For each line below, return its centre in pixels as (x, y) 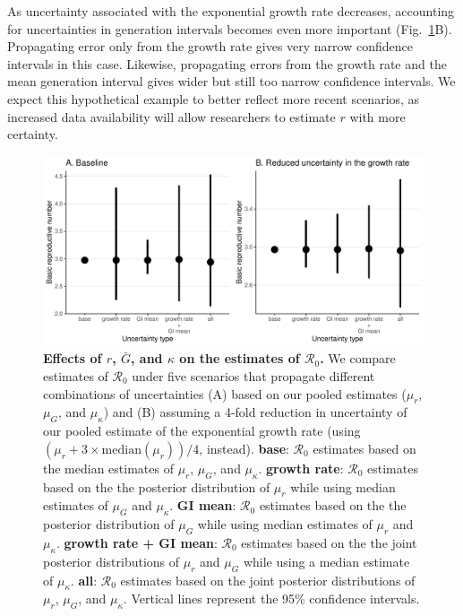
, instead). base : (244, 448)
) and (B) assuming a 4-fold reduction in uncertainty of (255, 412)
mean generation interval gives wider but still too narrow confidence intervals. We (231, 81)
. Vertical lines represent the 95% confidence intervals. (271, 599)
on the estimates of (240, 358)
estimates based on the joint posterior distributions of (268, 580)
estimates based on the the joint (329, 542)
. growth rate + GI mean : (137, 542)
